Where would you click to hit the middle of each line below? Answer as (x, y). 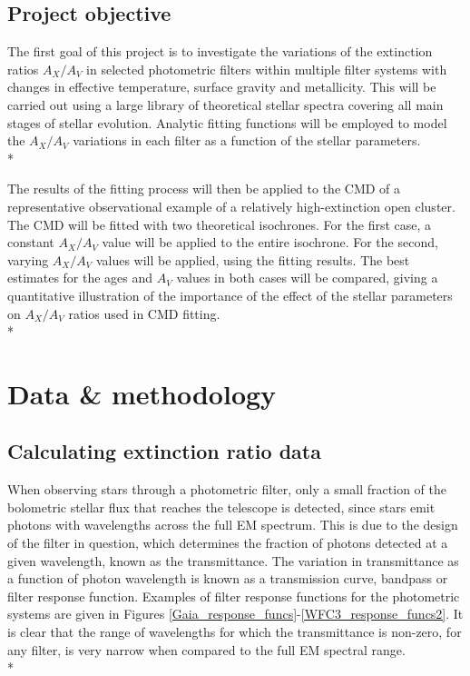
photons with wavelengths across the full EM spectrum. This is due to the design (233, 525)
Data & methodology (142, 393)
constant (31, 242)
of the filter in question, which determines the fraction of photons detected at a (228, 543)
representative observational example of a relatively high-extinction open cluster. (231, 206)
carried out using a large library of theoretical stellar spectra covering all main (225, 104)
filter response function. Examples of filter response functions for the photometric (234, 596)
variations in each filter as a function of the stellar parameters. (247, 140)
